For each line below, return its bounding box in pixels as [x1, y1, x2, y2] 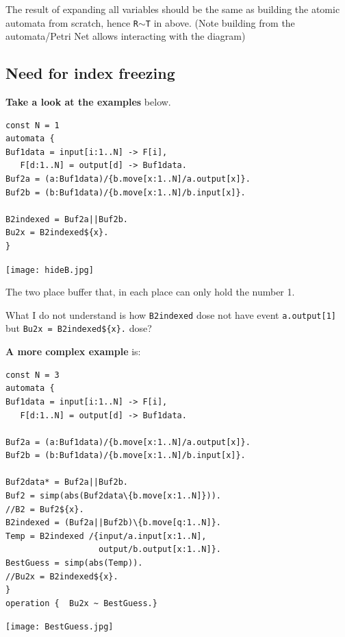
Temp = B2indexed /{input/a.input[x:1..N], [5, 531, 207, 541]
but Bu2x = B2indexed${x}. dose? [5, 321, 152, 335]
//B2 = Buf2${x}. [5, 504, 84, 514]
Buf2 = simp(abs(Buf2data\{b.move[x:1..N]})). [5, 491, 221, 501]
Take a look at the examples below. [5, 95, 171, 109]
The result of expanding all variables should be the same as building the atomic [5, 2, 340, 16]
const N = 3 [5, 370, 60, 380]
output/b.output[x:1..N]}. [99, 544, 222, 555]
